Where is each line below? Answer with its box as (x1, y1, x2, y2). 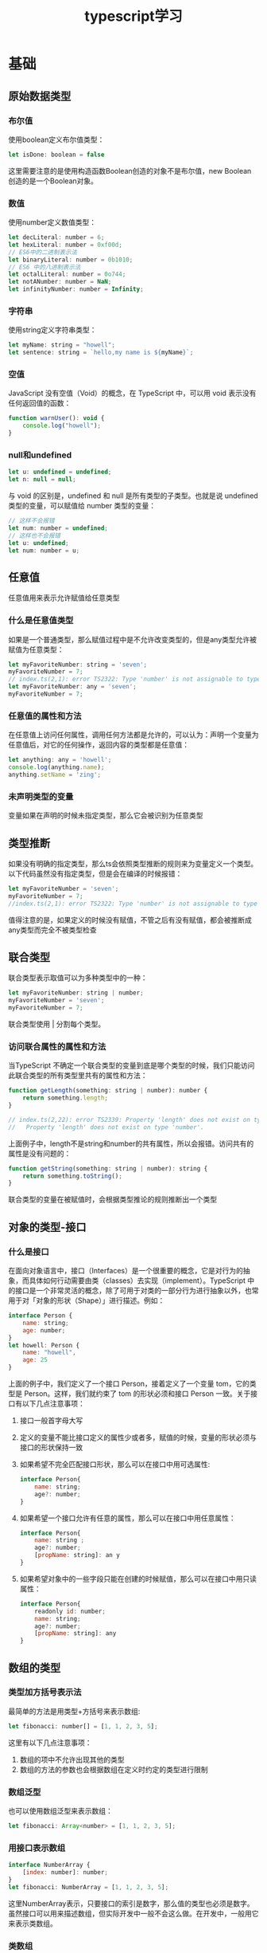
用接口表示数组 (8, 1842, 66, 1853)
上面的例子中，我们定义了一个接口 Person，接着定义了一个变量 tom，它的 (8, 1379, 250, 1388)
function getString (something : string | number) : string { (8, 1164, 208, 1172)
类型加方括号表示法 (8, 1687, 82, 1698)
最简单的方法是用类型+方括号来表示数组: (8, 1706, 141, 1716)
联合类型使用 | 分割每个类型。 (8, 1019, 106, 1029)
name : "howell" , (22, 1348, 77, 1357)
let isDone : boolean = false (8, 151, 105, 159)
